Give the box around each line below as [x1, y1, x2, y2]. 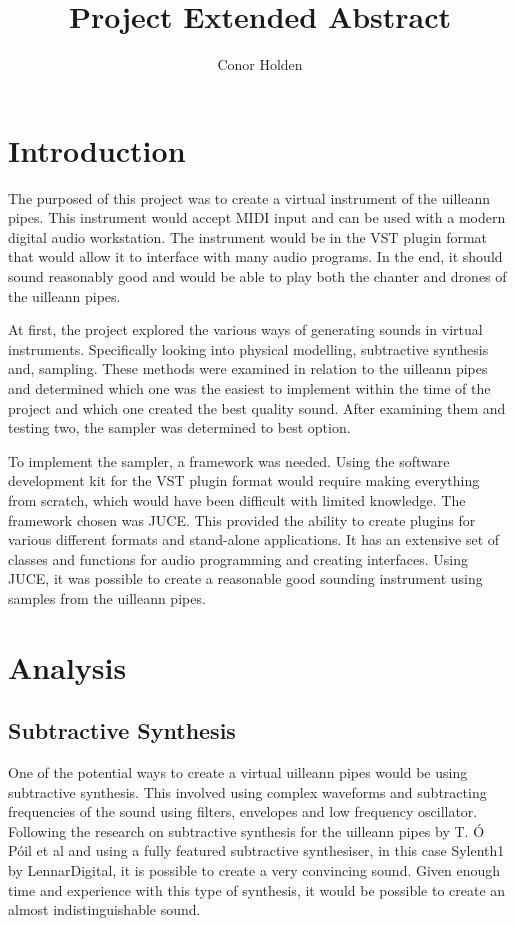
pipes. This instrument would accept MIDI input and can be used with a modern [8, 207, 506, 228]
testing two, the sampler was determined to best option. [8, 417, 351, 438]
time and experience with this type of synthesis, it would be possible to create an [8, 879, 506, 900]
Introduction [8, 129, 186, 170]
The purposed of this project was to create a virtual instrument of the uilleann [8, 187, 490, 208]
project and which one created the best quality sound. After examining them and [8, 397, 506, 418]
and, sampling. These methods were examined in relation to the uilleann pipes [8, 358, 488, 379]
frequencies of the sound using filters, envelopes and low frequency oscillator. [8, 801, 478, 822]
